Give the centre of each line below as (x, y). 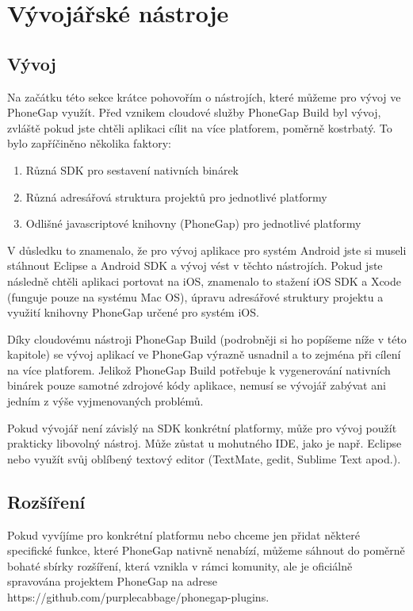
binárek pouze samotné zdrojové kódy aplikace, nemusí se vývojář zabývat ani (197, 385)
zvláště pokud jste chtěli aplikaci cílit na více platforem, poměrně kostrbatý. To (200, 127)
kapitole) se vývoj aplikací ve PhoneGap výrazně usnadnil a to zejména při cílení (204, 354)
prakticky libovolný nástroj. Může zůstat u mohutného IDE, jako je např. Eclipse (205, 443)
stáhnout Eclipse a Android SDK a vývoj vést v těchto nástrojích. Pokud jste (195, 265)
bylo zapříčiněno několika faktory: (90, 143)
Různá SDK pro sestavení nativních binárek (132, 169)
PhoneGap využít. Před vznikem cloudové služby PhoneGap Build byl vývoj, (194, 112)
